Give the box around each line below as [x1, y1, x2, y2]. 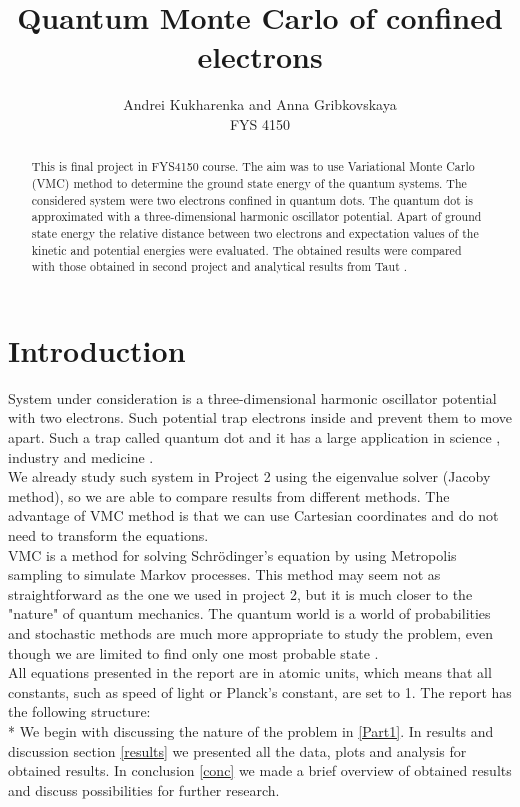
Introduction [8, 329, 186, 370]
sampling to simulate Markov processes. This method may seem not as [8, 564, 441, 585]
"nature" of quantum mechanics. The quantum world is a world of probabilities [8, 603, 491, 624]
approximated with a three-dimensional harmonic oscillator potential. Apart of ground [31, 208, 482, 225]
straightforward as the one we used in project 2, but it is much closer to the [8, 583, 473, 604]
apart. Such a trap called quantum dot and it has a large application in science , [8, 427, 501, 448]
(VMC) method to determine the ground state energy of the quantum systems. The [31, 174, 467, 191]
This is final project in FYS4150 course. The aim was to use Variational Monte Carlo [31, 158, 475, 175]
